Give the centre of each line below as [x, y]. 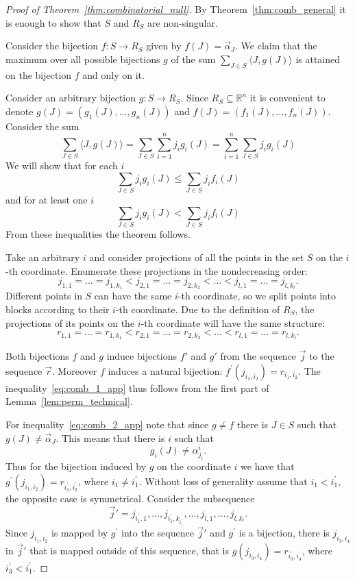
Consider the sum [42, 126]
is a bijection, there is [284, 533]
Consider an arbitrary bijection [71, 98]
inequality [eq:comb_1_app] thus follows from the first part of [137, 387]
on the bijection [39, 74]
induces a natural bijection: [165, 370]
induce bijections [142, 356]
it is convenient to [287, 98]
